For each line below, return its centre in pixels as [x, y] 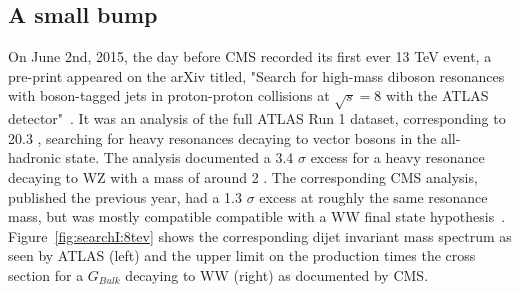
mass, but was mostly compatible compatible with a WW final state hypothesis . [257, 216]
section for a [46, 274]
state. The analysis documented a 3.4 [179, 157]
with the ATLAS [437, 95]
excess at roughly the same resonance [373, 196]
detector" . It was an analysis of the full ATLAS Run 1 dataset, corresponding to [257, 118]
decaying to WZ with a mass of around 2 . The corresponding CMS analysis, [243, 176]
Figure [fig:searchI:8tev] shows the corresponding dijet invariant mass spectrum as [260, 235]
